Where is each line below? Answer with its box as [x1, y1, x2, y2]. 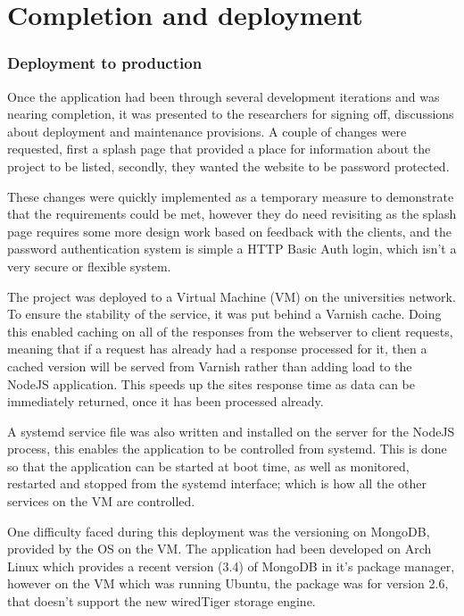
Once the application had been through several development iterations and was [7, 87, 440, 105]
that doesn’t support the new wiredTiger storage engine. [7, 592, 316, 611]
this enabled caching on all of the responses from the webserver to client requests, [7, 321, 453, 340]
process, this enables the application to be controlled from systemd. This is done [7, 439, 447, 458]
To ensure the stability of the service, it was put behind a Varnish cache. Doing [7, 304, 442, 323]
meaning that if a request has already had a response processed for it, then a [7, 339, 427, 358]
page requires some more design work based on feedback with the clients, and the [7, 221, 452, 240]
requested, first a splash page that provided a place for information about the [7, 139, 431, 158]
